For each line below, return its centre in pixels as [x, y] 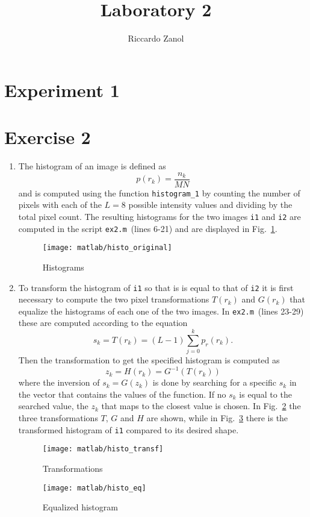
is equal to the [265, 394]
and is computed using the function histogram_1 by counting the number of [159, 193]
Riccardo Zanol [156, 38]
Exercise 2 [48, 137]
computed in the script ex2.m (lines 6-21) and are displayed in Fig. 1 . [148, 228]
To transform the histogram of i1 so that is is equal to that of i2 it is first [156, 287]
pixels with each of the [60, 205]
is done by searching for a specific [215, 382]
